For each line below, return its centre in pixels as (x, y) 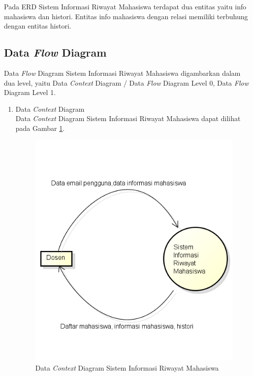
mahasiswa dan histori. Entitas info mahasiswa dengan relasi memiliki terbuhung (126, 16)
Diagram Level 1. (30, 92)
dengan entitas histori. (38, 26)
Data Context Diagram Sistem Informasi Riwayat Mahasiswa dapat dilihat (128, 118)
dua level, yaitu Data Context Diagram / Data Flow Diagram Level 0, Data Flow (126, 82)
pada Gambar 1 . (40, 128)
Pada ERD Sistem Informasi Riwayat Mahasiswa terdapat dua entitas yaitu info (125, 6)
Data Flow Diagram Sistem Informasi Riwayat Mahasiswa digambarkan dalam (122, 73)
